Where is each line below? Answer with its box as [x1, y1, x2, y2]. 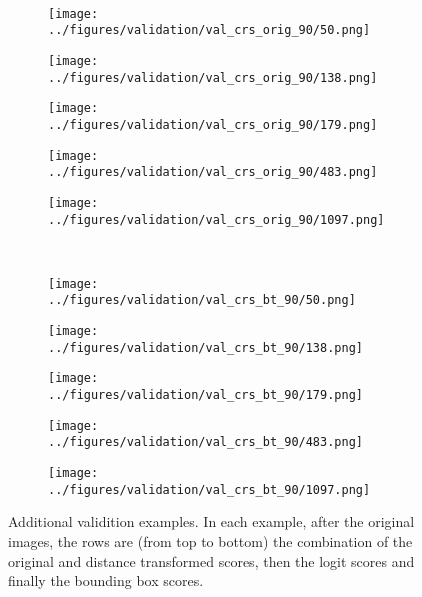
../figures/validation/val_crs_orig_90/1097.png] [48, 212, 385, 227]
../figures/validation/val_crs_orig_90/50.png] [48, 23, 371, 38]
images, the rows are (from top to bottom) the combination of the [8, 530, 413, 551]
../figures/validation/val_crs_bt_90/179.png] [48, 388, 363, 403]
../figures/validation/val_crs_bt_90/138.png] [48, 340, 363, 355]
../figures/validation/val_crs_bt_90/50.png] [48, 293, 356, 308]
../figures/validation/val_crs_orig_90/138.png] [48, 70, 378, 85]
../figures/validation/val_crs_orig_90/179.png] [48, 117, 378, 132]
